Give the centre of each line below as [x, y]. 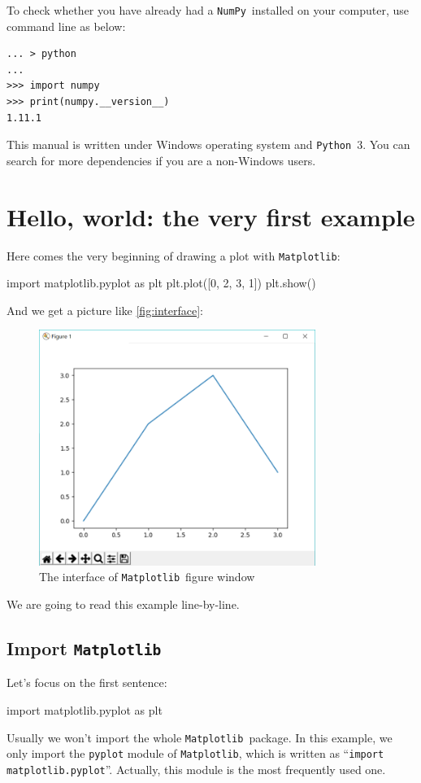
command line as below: [66, 26]
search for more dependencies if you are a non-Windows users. [161, 160]
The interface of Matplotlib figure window [147, 577]
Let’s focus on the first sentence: [87, 682]
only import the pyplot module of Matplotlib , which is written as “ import [195, 753]
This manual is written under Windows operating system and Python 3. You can [208, 144]
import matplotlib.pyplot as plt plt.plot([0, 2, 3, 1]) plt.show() [161, 283]
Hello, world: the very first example [211, 216]
